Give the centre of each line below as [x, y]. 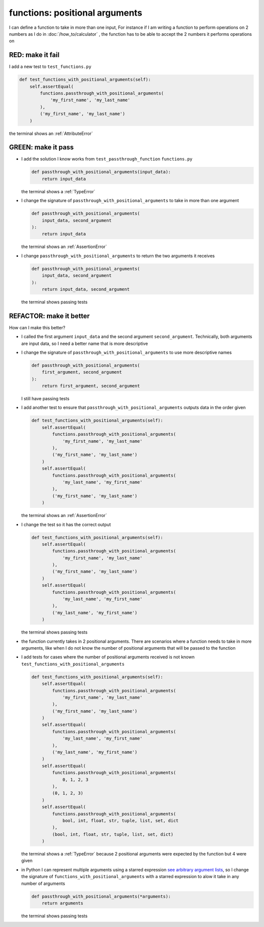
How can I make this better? [37, 327]
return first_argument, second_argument [91, 386]
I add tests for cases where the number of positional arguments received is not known [108, 657]
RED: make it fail [34, 55]
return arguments [63, 903]
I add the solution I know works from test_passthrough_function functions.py [107, 159]
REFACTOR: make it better [49, 316]
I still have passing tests [45, 399]
